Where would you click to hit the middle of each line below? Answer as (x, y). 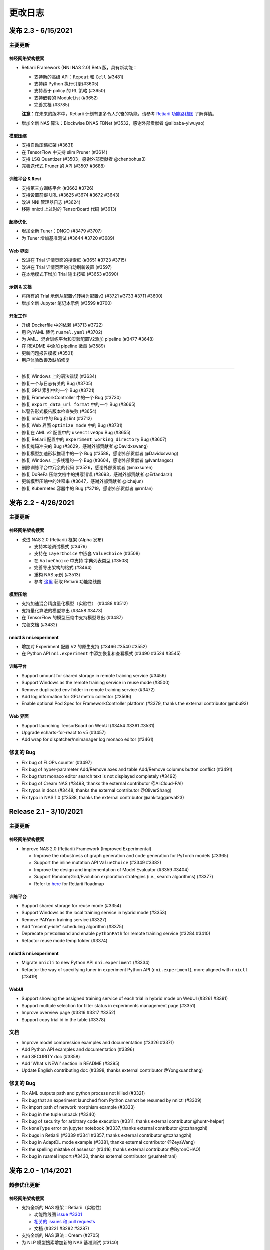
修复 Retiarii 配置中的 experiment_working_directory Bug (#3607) (94, 439)
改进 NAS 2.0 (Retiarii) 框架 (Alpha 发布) (63, 539)
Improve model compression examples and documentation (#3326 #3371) (98, 1042)
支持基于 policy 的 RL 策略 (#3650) (70, 91)
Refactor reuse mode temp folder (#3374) (65, 940)
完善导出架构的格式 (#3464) (63, 568)
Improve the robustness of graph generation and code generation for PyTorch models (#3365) (131, 855)
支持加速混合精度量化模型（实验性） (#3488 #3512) (75, 604)
